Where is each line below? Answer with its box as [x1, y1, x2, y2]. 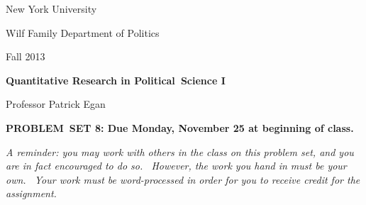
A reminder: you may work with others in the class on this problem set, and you [6, 144, 354, 159]
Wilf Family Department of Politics [6, 25, 160, 40]
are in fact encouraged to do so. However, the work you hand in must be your [6, 158, 347, 173]
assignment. [6, 186, 57, 201]
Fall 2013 [6, 49, 45, 64]
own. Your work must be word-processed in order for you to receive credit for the [6, 172, 360, 187]
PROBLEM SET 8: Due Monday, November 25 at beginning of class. [6, 120, 354, 135]
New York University [6, 1, 97, 16]
